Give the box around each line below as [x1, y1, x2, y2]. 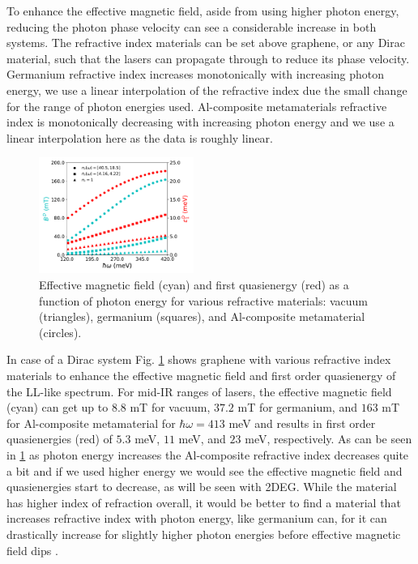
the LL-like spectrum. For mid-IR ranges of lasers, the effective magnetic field [6, 382, 392, 399]
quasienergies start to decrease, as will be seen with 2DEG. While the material [6, 478, 397, 495]
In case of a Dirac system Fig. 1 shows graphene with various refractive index [6, 351, 391, 368]
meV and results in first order [228, 414, 376, 431]
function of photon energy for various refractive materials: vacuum [39, 292, 369, 309]
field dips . [6, 541, 58, 558]
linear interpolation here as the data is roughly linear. [6, 129, 273, 146]
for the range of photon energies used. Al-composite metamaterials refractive [6, 97, 387, 114]
